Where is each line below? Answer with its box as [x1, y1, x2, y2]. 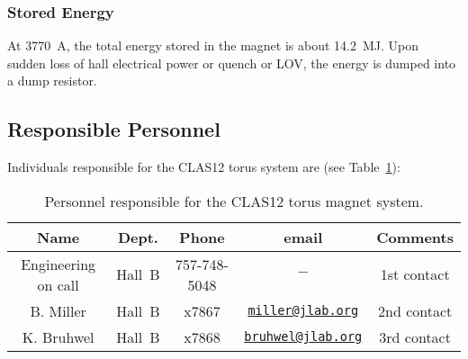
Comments [376, 226, 454, 247]
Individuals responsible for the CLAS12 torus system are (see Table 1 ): [7, 157, 400, 176]
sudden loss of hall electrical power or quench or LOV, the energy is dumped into [7, 53, 456, 72]
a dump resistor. [7, 71, 97, 90]
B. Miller [30, 300, 86, 321]
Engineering [21, 253, 96, 274]
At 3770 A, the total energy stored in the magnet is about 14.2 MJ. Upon [7, 36, 418, 55]
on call [37, 274, 79, 295]
